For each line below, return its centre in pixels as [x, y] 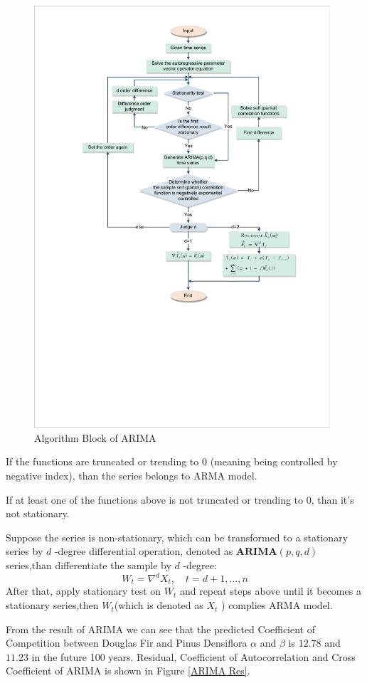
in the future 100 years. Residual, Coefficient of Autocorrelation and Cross [193, 656]
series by [25, 551]
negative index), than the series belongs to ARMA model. [132, 475]
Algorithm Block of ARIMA [95, 437]
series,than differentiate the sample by [89, 565]
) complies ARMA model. [277, 605]
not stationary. [38, 513]
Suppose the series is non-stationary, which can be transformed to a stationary [177, 537]
